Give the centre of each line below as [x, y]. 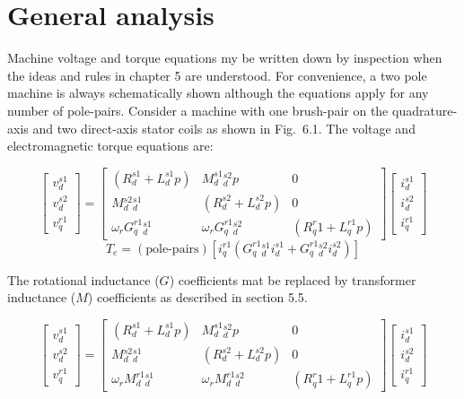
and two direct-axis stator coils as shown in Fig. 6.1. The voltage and [224, 128]
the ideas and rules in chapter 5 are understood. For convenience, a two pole [217, 75]
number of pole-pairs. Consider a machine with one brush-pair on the [198, 110]
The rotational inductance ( [83, 279]
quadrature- [425, 110]
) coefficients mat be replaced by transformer [293, 279]
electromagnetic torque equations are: [110, 146]
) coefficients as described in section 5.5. [197, 297]
